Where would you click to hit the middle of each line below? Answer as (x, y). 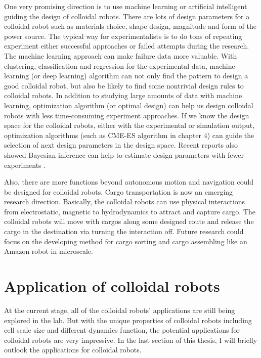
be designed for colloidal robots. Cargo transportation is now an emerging (119, 191)
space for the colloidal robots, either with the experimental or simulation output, (129, 125)
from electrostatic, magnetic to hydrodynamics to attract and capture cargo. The (130, 211)
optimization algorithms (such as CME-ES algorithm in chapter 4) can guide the (129, 135)
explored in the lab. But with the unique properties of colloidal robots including (128, 320)
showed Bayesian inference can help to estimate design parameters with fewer (124, 154)
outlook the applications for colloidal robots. (73, 350)
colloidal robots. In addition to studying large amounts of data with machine (123, 95)
